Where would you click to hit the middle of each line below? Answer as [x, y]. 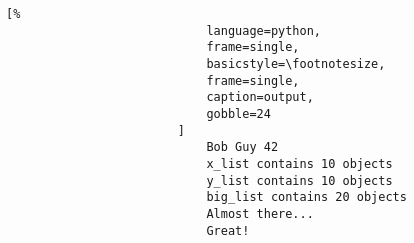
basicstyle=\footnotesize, [296, 63]
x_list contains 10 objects [299, 163]
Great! [228, 230]
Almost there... [260, 213]
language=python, [263, 30]
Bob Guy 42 [242, 147]
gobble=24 [238, 113]
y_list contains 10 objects [299, 180]
